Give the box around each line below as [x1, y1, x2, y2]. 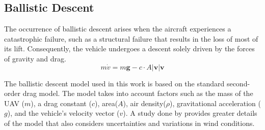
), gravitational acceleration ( [169, 97, 261, 108]
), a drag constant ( [31, 97, 92, 108]
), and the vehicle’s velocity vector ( [7, 108, 120, 118]
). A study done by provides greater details [123, 108, 257, 118]
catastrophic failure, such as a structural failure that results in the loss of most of [4, 33, 258, 44]
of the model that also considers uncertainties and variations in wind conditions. [4, 117, 255, 128]
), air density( [123, 97, 166, 108]
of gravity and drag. [4, 53, 66, 63]
